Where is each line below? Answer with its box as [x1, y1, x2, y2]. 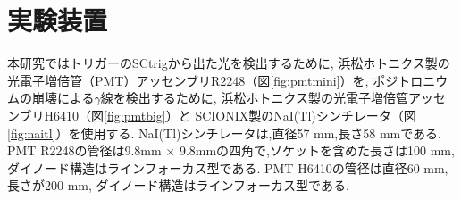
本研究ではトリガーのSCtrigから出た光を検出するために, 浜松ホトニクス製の [7, 54, 450, 72]
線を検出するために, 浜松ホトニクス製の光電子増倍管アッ [100, 88, 433, 107]
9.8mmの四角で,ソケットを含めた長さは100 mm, [179, 141, 455, 160]
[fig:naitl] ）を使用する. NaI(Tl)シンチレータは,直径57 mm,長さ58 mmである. [7, 123, 441, 142]
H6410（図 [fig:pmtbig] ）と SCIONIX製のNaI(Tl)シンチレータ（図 [44, 105, 416, 124]
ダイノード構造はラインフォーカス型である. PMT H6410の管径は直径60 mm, [7, 158, 448, 177]
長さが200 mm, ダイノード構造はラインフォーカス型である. [7, 176, 349, 195]
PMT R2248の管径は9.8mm [7, 141, 162, 160]
